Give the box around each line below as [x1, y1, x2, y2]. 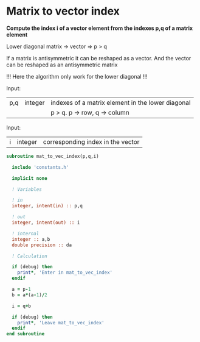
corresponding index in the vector [43, 137, 140, 146]
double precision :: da [12, 242, 72, 248]
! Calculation [12, 253, 47, 259]
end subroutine [6, 331, 45, 337]
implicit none [12, 175, 47, 181]
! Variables [12, 186, 43, 193]
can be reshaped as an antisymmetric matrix [6, 61, 118, 68]
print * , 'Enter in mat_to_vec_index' [17, 269, 113, 276]
